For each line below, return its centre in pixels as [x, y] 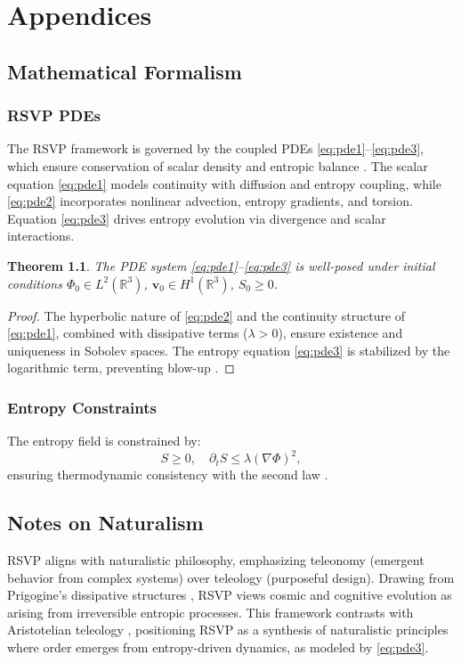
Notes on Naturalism [105, 523]
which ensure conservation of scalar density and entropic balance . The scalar [218, 165]
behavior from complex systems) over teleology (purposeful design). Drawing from [231, 577]
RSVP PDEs [54, 115]
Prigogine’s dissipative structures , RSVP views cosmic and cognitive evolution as [230, 595]
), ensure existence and [340, 333]
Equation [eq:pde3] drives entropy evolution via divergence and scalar [197, 218]
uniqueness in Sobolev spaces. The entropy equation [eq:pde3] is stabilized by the [229, 350]
